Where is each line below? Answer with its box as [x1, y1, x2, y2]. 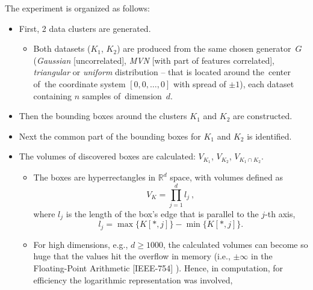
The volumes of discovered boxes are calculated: [19, 150, 196, 162]
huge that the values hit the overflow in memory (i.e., [33, 250, 231, 262]
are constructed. [232, 110, 293, 122]
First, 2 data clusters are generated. [19, 22, 151, 34]
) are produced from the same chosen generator [117, 42, 291, 55]
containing [33, 89, 72, 102]
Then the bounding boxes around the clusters [19, 110, 187, 122]
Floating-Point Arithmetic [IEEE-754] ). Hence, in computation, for [33, 262, 284, 274]
